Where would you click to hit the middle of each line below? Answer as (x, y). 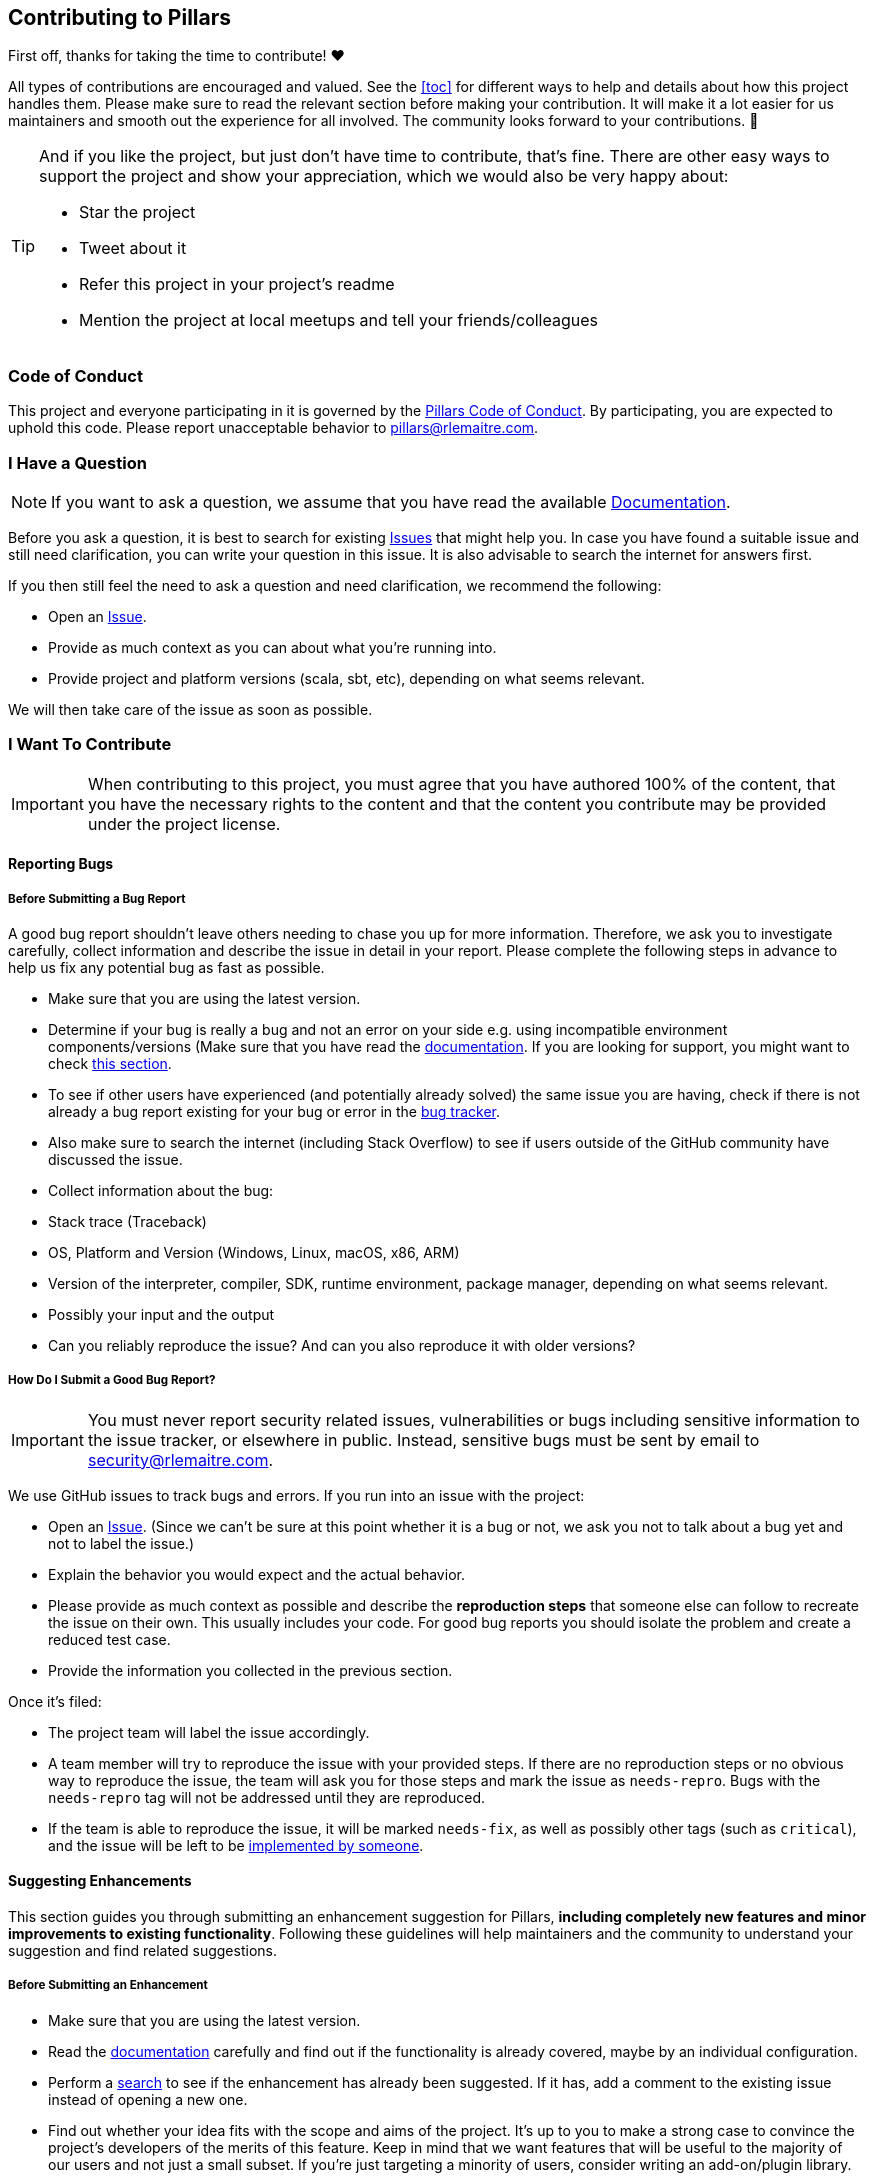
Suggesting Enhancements (100, 1881)
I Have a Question (77, 462)
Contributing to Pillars (120, 17)
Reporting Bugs (61, 864)
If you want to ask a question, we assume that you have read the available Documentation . (391, 501)
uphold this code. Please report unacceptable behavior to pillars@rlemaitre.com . (273, 428)
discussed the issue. (115, 1160)
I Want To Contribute (90, 744)
